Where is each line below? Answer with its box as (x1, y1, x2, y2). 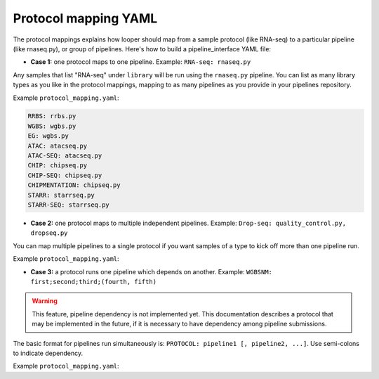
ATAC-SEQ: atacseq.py (27, 152, 102, 160)
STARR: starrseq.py (27, 191, 95, 199)
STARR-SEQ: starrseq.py (27, 201, 110, 209)
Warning (32, 297, 58, 305)
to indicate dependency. (13, 349, 84, 357)
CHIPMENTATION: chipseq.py (27, 181, 121, 189)
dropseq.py (30, 229, 68, 237)
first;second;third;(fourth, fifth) (30, 278, 157, 285)
